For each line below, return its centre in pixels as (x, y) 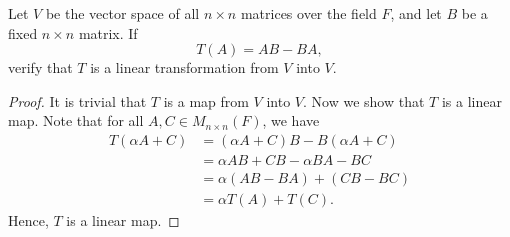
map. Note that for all (76, 120)
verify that (40, 67)
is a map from (206, 100)
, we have (291, 120)
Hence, (28, 220)
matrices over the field (308, 13)
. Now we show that (364, 100)
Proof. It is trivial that (77, 100)
